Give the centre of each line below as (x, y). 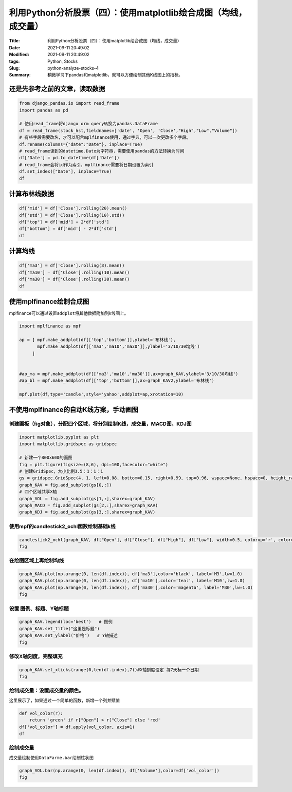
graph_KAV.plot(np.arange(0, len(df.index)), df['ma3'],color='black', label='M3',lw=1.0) (131, 574)
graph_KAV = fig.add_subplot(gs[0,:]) (65, 485)
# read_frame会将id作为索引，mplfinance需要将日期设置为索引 (86, 165)
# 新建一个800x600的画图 (46, 458)
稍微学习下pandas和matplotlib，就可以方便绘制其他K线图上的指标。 (115, 75)
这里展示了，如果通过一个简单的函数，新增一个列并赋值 (64, 700)
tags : (14, 61)
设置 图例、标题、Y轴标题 (39, 608)
